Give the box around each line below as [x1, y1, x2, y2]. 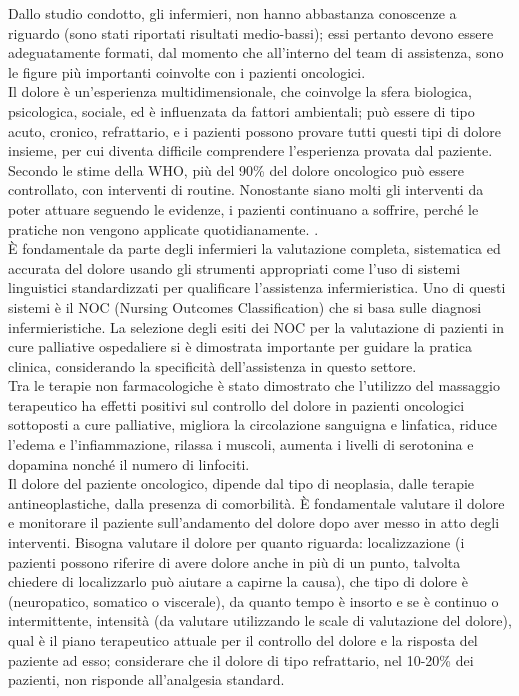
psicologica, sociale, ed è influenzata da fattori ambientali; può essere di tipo [8, 100, 475, 121]
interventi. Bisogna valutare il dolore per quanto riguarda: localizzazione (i [8, 532, 465, 553]
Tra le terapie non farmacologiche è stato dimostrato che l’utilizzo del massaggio [8, 375, 500, 396]
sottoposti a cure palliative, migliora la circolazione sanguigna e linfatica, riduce [8, 414, 497, 435]
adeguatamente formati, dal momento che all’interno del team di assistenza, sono [8, 42, 504, 63]
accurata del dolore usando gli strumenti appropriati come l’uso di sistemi [8, 257, 461, 278]
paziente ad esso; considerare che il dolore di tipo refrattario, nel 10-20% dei [8, 649, 474, 670]
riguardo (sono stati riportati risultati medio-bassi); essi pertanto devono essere [8, 22, 494, 43]
